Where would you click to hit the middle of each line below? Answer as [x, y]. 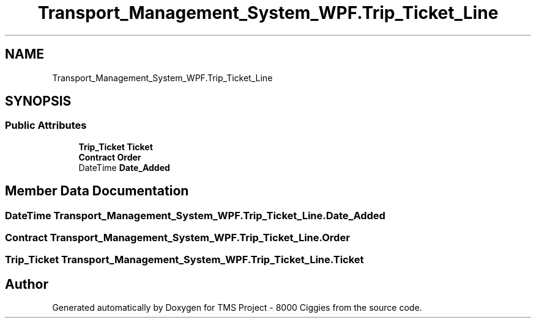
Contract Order [110, 157]
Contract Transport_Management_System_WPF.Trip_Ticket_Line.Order [177, 238]
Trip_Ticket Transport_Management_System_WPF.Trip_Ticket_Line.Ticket [184, 260]
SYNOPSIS [38, 101]
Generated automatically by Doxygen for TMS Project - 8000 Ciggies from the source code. [237, 308]
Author [27, 284]
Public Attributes [46, 125]
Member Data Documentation [97, 191]
